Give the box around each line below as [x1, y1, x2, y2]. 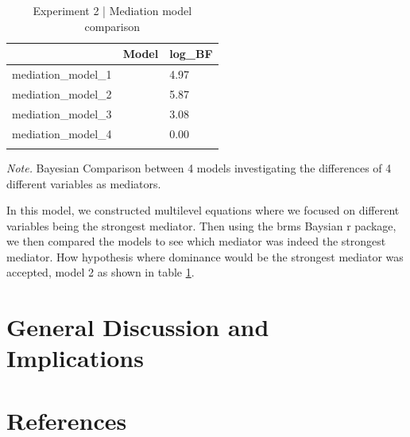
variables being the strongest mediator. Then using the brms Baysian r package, [6, 217, 396, 234]
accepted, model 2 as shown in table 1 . [6, 264, 195, 280]
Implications [6, 342, 144, 374]
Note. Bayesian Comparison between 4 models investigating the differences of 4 [6, 159, 392, 176]
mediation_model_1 [12, 66, 112, 83]
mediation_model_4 [12, 125, 112, 141]
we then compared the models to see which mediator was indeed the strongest [6, 233, 386, 249]
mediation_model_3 [12, 105, 112, 122]
